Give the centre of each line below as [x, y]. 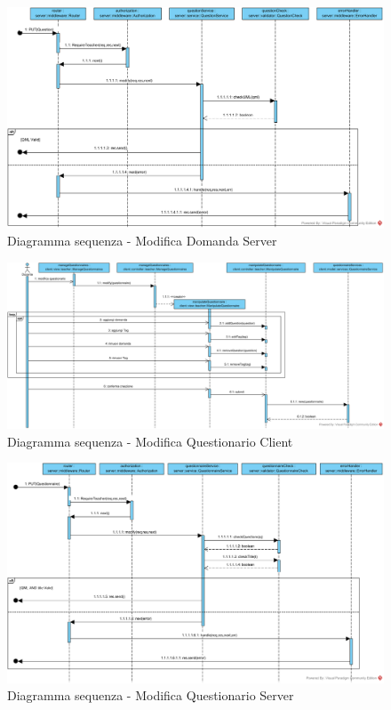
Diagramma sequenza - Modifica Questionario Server [151, 695]
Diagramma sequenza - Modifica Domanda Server [142, 241]
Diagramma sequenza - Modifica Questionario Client [150, 441]
